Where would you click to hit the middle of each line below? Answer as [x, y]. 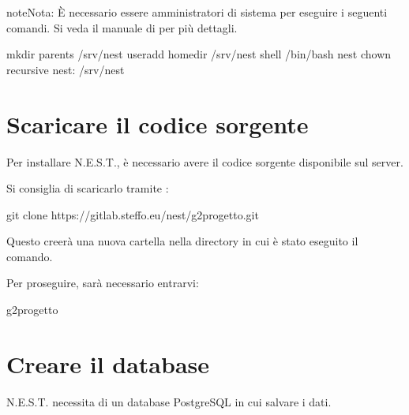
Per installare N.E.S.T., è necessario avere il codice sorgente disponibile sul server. [205, 161]
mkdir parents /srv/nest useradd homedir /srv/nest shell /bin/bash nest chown [199, 54]
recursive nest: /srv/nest [66, 69]
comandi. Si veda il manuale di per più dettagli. [122, 27]
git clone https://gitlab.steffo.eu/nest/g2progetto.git [133, 214]
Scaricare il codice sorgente [158, 123]
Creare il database [108, 363]
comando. [30, 256]
